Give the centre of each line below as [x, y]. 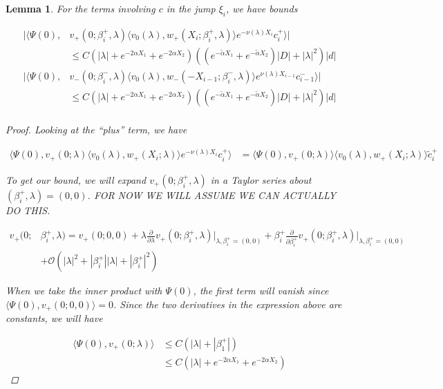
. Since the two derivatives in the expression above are [227, 304]
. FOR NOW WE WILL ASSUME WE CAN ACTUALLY [212, 194]
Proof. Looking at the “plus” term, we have [96, 129]
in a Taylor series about [261, 179]
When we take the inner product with [84, 291]
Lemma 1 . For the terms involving [81, 8]
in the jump [191, 8]
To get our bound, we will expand [76, 179]
